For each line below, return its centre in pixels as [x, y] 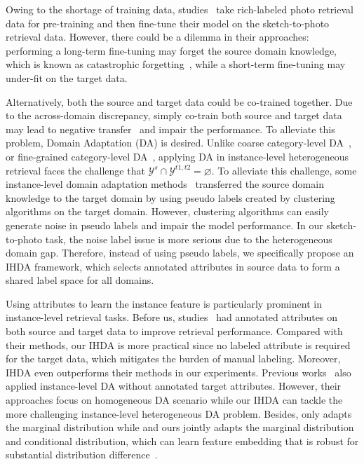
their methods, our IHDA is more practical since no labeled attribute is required [178, 344]
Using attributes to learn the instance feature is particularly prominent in [164, 303]
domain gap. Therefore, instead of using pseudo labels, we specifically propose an [180, 253]
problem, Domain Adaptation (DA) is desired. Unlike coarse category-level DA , [178, 143]
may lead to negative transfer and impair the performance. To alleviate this [170, 129]
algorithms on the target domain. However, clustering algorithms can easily [167, 211]
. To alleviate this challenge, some [284, 170]
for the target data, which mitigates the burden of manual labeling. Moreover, [173, 359]
